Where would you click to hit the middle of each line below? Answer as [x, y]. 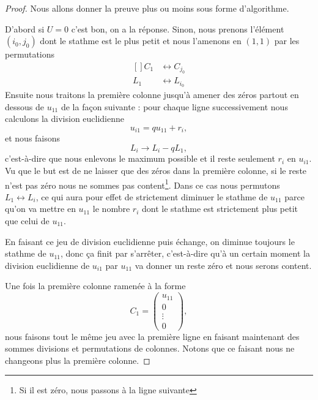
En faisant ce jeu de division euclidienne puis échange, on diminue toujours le [150, 241]
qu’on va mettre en [40, 209]
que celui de [27, 221]
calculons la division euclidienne [65, 119]
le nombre [111, 209]
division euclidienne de [47, 265]
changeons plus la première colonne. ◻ [78, 360]
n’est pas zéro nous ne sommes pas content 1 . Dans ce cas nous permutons [142, 184]
